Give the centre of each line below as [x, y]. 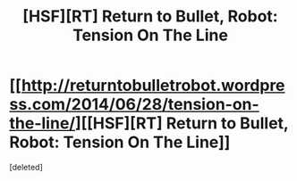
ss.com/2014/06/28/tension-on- [134, 105]
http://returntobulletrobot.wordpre [153, 86]
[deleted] [26, 167]
